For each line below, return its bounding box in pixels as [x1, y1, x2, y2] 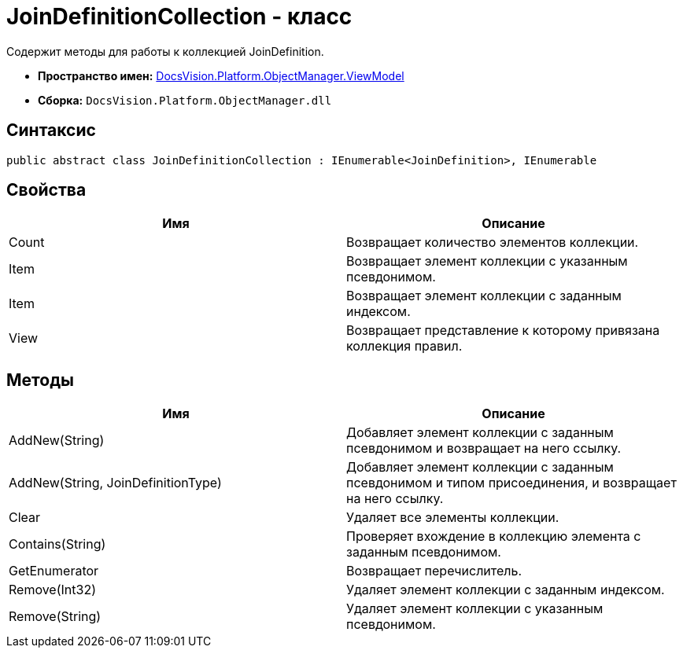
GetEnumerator [9, 563, 99, 579]
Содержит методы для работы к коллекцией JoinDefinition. [6, 44, 324, 58]
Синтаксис [6, 120, 96, 141]
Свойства [6, 180, 87, 200]
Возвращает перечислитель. [346, 563, 522, 579]
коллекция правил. [346, 338, 463, 355]
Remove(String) [9, 608, 102, 625]
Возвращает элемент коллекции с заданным [346, 288, 622, 304]
